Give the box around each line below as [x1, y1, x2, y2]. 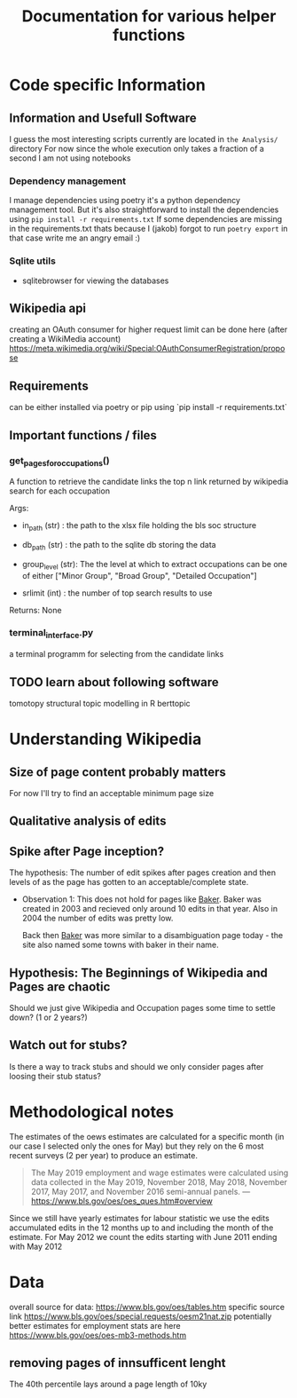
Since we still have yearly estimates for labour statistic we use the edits [9, 1212, 270, 1223]
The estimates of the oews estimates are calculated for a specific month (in [9, 1131, 285, 1141]
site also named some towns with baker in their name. [21, 939, 219, 951]
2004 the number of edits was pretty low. [21, 912, 174, 924]
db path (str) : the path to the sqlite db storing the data [21, 539, 216, 552]
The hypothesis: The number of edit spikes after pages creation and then [9, 867, 277, 878]
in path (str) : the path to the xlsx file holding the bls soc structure [21, 520, 257, 533]
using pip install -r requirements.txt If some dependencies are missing [9, 214, 283, 225]
